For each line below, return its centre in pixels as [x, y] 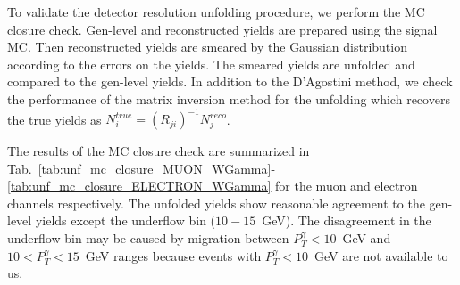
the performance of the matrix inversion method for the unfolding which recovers [229, 98]
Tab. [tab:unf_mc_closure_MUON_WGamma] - [142, 168]
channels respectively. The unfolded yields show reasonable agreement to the [216, 203]
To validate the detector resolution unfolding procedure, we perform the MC [216, 12]
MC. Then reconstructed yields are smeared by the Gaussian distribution [207, 47]
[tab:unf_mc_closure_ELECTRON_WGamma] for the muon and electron [213, 186]
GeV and [367, 238]
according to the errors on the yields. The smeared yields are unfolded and [211, 64]
